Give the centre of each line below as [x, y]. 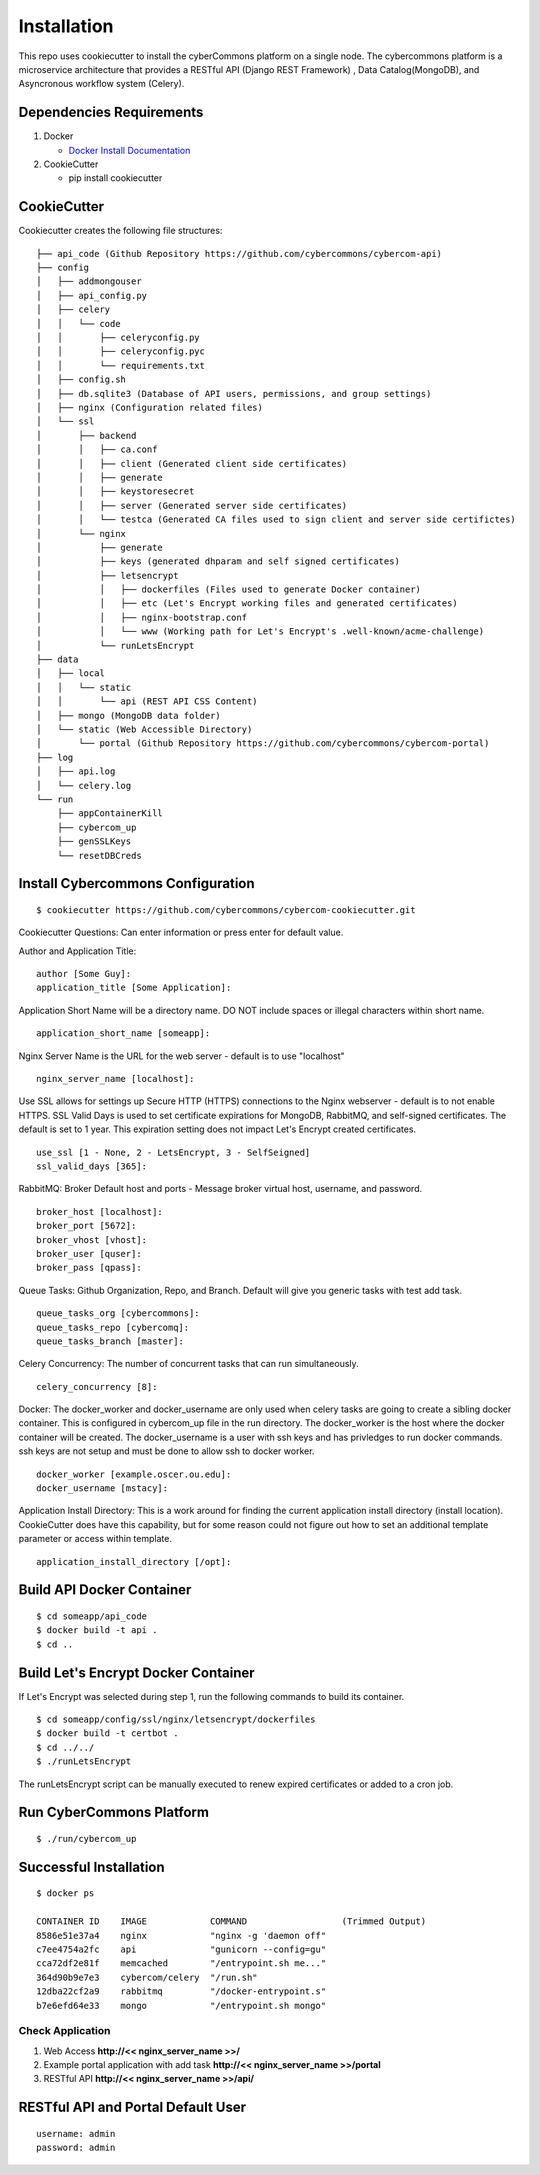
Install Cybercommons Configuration [136, 883]
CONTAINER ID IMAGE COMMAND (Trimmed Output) [231, 1921]
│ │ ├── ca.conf [97, 449]
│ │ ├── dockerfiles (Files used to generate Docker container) [229, 589]
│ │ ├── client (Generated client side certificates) [192, 463]
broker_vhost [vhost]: [92, 1239]
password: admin [76, 2148]
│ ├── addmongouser [89, 281]
